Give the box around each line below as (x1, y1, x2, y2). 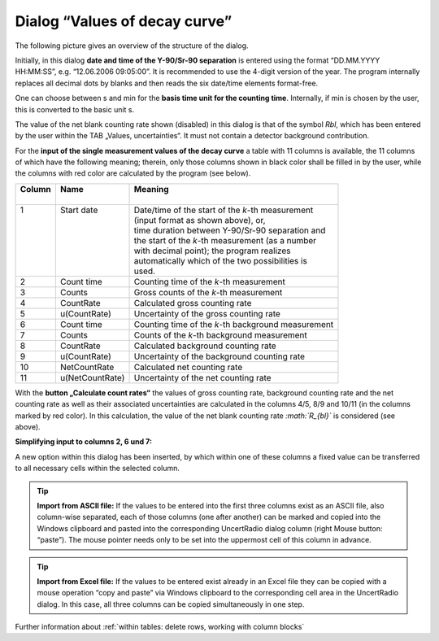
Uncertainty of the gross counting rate (133, 307, 280, 319)
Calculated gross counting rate (133, 297, 252, 308)
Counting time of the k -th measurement (133, 276, 286, 287)
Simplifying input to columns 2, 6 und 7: (15, 437, 152, 447)
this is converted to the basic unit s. (15, 104, 135, 114)
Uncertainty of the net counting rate (133, 372, 272, 383)
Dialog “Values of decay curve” (15, 12, 233, 30)
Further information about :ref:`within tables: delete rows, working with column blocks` (15, 622, 305, 632)
